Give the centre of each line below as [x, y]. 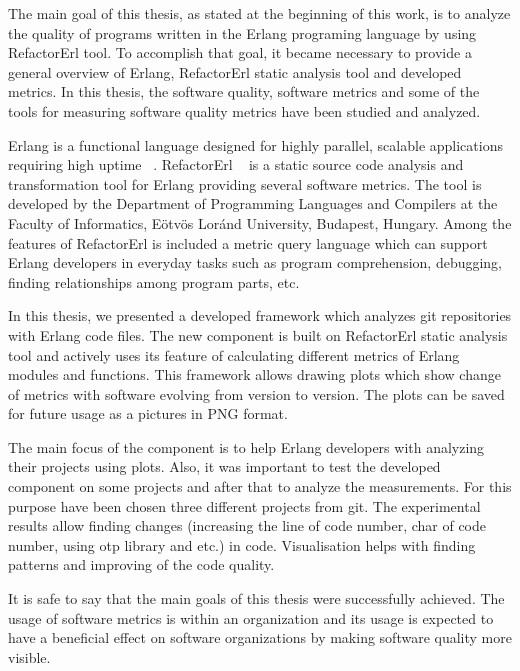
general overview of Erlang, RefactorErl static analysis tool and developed [235, 71]
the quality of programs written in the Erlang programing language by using [242, 32]
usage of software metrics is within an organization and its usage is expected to [251, 617]
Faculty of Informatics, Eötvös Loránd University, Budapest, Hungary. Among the [260, 222]
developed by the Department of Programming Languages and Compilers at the [253, 203]
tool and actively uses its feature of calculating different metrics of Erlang [234, 354]
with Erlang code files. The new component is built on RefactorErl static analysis [258, 334]
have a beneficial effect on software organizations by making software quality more [260, 637]
